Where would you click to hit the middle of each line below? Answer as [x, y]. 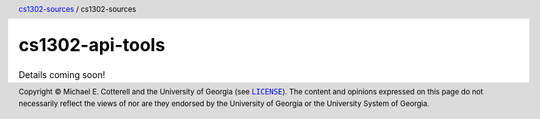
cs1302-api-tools [92, 45]
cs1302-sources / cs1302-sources [77, 9]
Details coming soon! [62, 74]
